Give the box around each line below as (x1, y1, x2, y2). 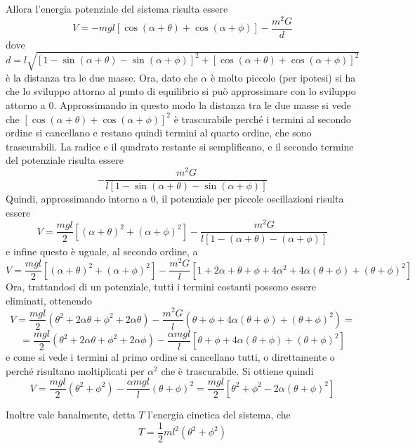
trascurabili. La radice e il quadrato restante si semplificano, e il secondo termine (6, 139, 354, 153)
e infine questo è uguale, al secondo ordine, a (6, 243, 198, 258)
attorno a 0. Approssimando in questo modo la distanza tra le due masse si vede (6, 98, 351, 113)
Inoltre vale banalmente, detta (6, 407, 136, 422)
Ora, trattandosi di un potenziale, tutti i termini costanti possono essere (6, 279, 317, 294)
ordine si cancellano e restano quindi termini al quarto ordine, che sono (6, 125, 312, 140)
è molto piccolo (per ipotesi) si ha (210, 70, 356, 84)
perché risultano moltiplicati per (6, 363, 145, 378)
